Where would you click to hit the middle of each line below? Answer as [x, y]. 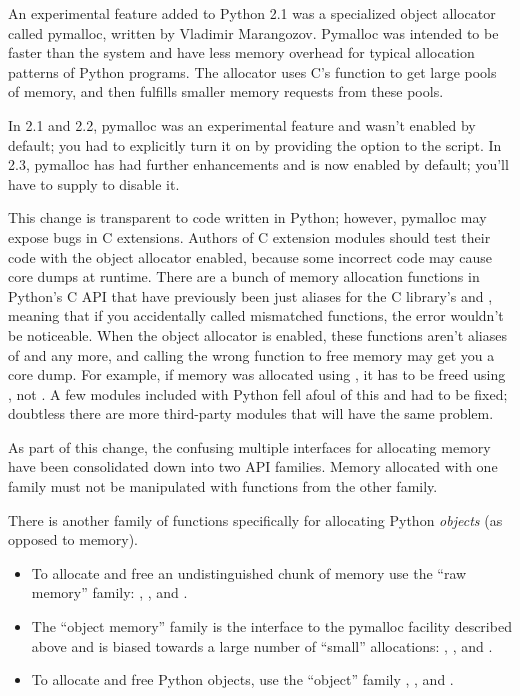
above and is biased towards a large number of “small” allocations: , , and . [262, 645]
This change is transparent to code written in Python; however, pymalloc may [247, 217]
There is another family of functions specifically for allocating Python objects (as [255, 519]
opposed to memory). [73, 539]
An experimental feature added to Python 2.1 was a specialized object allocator [252, 13]
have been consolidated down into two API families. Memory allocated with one [253, 466]
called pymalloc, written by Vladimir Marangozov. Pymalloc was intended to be [253, 32]
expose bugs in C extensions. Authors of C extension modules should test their [249, 236]
